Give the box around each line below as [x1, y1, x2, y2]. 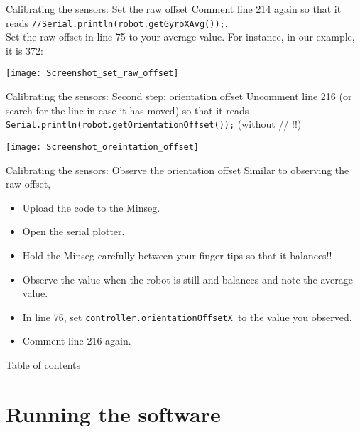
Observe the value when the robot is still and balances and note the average [22, 271, 353, 286]
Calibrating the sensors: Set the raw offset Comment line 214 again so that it [6, 1, 342, 16]
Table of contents [6, 357, 81, 372]
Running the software [6, 399, 221, 428]
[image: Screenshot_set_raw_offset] [6, 68, 179, 79]
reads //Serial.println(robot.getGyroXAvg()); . [6, 15, 228, 30]
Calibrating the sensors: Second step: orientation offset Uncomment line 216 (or [6, 89, 352, 104]
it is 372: [6, 43, 43, 58]
